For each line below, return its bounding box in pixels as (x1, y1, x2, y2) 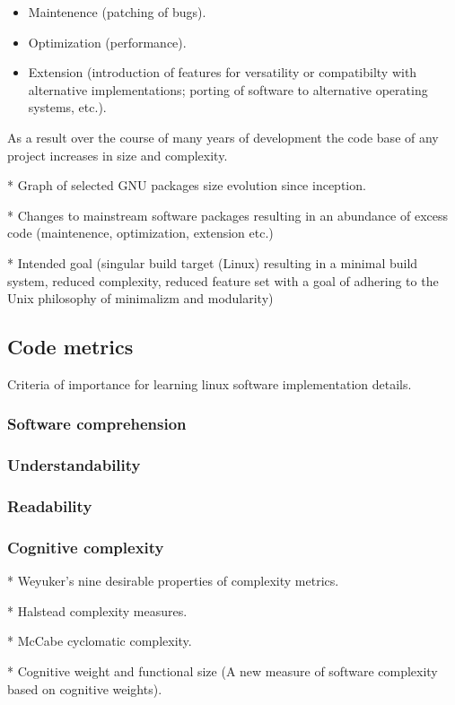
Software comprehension (7, 413, 187, 435)
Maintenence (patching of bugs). (28, 3, 206, 21)
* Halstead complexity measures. (7, 601, 188, 620)
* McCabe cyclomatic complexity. (7, 631, 192, 650)
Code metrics (7, 333, 134, 361)
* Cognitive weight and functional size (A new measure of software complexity (7, 662, 438, 681)
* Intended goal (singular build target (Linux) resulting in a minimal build (7, 253, 418, 272)
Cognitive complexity (7, 535, 164, 558)
